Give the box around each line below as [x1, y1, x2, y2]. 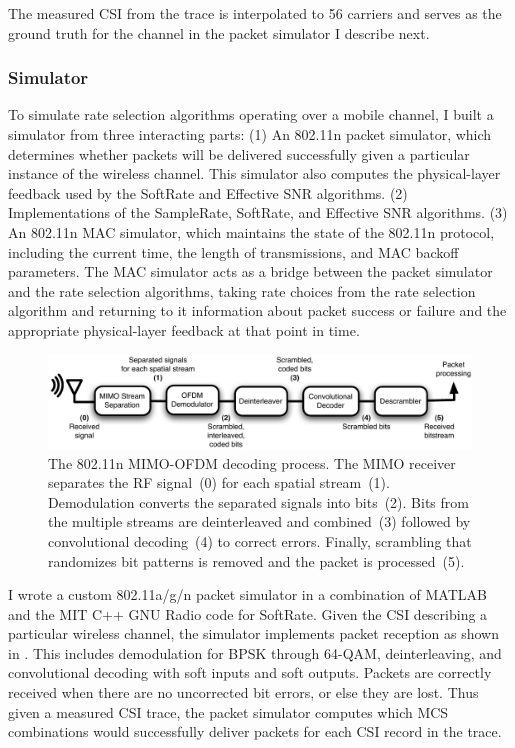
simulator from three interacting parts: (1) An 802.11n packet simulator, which [8, 124, 492, 144]
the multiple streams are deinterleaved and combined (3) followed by [48, 511, 471, 532]
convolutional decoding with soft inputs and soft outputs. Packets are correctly [8, 662, 492, 683]
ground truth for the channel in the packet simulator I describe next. [8, 22, 430, 43]
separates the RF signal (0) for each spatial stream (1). [48, 472, 390, 493]
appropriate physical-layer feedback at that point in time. [8, 319, 360, 340]
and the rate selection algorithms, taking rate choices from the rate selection [8, 280, 476, 301]
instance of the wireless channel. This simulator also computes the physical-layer [8, 163, 501, 184]
